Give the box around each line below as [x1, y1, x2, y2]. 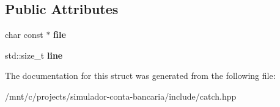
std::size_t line [5, 48, 63, 61]
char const [5, 28, 43, 41]
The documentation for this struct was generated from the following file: [5, 69, 276, 82]
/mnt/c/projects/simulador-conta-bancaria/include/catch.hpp [5, 89, 237, 102]
